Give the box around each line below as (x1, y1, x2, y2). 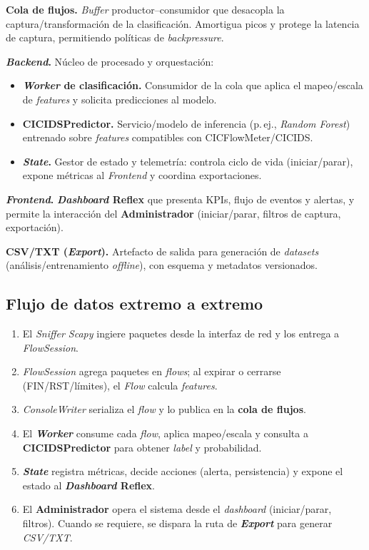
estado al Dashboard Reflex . (22, 477, 155, 492)
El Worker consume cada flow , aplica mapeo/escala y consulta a (22, 426, 308, 441)
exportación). (6, 220, 64, 235)
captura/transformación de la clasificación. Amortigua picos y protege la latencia (6, 16, 360, 31)
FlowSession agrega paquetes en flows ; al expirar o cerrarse (22, 364, 281, 379)
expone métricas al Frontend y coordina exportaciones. (22, 168, 262, 183)
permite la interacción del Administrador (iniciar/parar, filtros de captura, (6, 205, 341, 220)
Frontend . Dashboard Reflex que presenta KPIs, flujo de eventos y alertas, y (6, 191, 355, 206)
